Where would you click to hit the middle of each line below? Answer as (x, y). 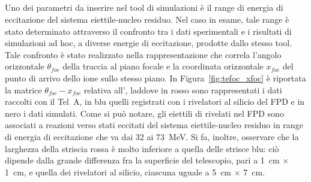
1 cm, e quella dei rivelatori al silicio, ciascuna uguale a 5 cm (118, 172)
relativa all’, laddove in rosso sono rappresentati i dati (183, 90)
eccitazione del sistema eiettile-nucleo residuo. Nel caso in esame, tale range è (147, 19)
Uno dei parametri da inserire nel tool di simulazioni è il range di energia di (144, 7)
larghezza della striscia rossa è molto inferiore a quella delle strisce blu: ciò (142, 148)
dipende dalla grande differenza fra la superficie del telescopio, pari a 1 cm (142, 160)
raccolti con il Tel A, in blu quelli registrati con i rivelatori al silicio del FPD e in (155, 101)
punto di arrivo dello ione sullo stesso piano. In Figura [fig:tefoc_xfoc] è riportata (155, 78)
